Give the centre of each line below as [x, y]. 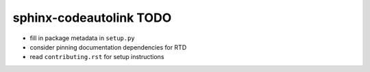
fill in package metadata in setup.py [82, 38]
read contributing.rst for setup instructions [97, 57]
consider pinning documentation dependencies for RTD [108, 47]
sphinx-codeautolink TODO [92, 18]
